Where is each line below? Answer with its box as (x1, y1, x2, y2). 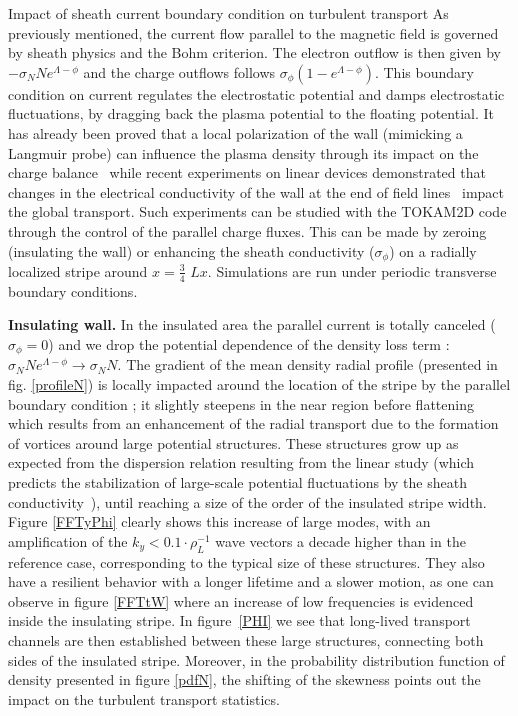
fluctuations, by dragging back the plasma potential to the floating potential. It (8, 103, 494, 124)
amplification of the (8, 530, 128, 551)
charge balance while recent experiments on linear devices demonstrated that (8, 162, 486, 183)
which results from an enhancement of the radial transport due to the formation (8, 413, 499, 434)
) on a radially (389, 240, 477, 261)
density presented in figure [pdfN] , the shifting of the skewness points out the (8, 669, 481, 690)
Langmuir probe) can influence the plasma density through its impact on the (8, 142, 479, 163)
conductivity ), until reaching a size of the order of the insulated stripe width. (8, 491, 487, 512)
